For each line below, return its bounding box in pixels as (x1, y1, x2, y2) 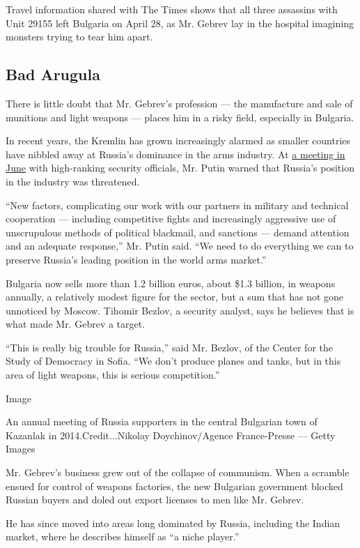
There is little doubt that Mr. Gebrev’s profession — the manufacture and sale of (6, 96, 353, 110)
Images (6, 441, 36, 456)
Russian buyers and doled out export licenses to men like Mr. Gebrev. (6, 492, 304, 507)
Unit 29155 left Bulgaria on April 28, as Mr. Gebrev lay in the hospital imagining (6, 15, 354, 30)
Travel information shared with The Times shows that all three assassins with (6, 2, 338, 16)
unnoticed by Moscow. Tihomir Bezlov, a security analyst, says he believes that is (6, 303, 354, 317)
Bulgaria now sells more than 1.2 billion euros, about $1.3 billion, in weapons (6, 275, 336, 290)
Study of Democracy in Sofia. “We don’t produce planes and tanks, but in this (6, 353, 341, 368)
